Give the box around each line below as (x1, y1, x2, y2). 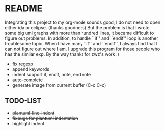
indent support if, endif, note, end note (12, 71, 91, 77)
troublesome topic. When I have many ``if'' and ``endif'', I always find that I (5, 40, 158, 46)
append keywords (12, 66, 50, 72)
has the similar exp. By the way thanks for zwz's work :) (5, 51, 119, 57)
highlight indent (12, 120, 45, 126)
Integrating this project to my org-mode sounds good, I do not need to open (5, 19, 161, 25)
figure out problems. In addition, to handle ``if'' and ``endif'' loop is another (5, 35, 158, 41)
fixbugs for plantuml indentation (12, 115, 78, 121)
